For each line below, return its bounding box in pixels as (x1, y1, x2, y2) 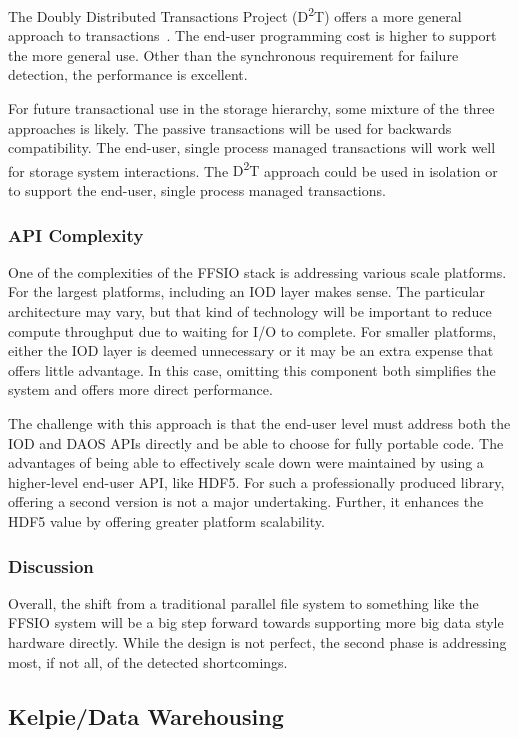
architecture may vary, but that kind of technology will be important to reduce (8, 301, 492, 322)
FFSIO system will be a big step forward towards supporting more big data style (8, 612, 504, 633)
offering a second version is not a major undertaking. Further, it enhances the (8, 491, 484, 512)
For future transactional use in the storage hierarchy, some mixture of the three (8, 98, 495, 119)
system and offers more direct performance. (8, 379, 273, 400)
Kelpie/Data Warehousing (8, 700, 284, 731)
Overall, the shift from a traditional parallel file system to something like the (8, 592, 479, 613)
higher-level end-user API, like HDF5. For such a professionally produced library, (8, 471, 505, 492)
